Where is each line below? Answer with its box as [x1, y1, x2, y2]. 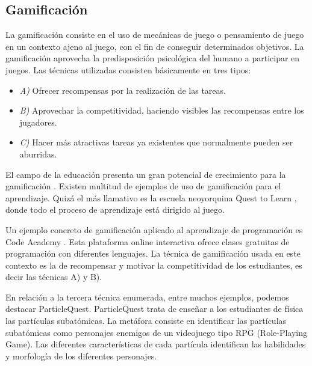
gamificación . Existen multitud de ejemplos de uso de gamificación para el [5, 180, 281, 192]
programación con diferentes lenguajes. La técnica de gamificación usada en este [5, 247, 301, 260]
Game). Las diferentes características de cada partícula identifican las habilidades [5, 338, 306, 350]
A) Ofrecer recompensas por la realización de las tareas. [19, 84, 226, 96]
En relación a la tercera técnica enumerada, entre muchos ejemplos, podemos [5, 290, 289, 303]
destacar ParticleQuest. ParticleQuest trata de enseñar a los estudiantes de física [5, 302, 304, 315]
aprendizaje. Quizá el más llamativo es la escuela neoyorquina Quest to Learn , [5, 191, 297, 204]
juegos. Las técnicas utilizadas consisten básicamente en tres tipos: [5, 63, 251, 76]
